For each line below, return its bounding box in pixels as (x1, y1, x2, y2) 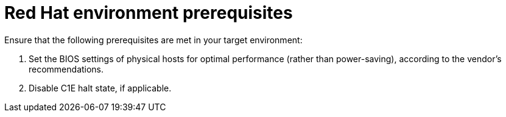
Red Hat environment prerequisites (4, 2, 293, 23)
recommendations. (29, 63, 104, 74)
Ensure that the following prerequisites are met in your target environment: (4, 34, 303, 45)
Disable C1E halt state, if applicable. (29, 82, 172, 93)
